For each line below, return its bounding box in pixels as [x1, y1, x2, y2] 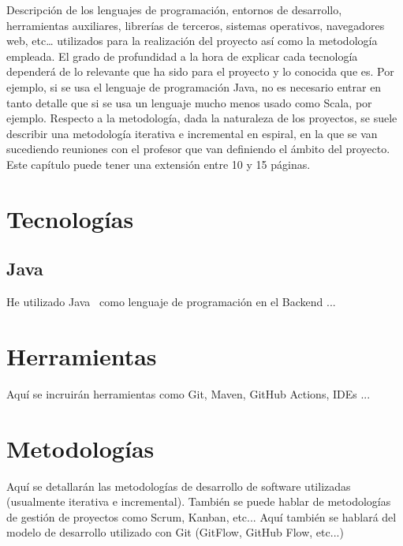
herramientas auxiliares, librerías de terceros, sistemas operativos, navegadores [6, 17, 385, 33]
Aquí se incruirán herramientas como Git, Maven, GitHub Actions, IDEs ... [6, 385, 371, 402]
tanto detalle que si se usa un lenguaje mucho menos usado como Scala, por [6, 94, 372, 110]
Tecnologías [6, 202, 134, 234]
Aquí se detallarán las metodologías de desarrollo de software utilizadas [6, 477, 351, 494]
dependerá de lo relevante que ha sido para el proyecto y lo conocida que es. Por [6, 63, 394, 80]
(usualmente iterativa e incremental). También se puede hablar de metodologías [6, 493, 391, 510]
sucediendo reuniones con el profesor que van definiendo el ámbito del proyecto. [6, 140, 390, 157]
